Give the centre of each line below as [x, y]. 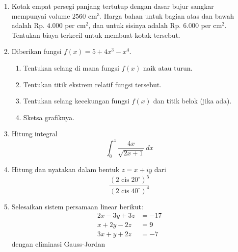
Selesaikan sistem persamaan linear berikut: [77, 206]
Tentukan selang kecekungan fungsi [76, 101]
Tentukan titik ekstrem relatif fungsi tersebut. [93, 84]
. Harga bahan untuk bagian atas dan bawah [167, 15]
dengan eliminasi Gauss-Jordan [58, 244]
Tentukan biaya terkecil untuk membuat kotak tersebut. [96, 35]
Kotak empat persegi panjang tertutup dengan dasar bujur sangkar [113, 6]
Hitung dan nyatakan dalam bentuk [66, 169]
